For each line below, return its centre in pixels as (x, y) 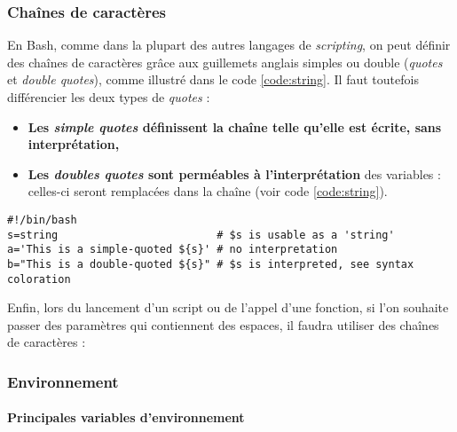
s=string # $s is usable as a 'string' (201, 235)
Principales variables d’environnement (126, 417)
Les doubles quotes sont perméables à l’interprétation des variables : (234, 173)
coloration (39, 279)
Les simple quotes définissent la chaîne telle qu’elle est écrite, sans (235, 126)
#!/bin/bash (42, 220)
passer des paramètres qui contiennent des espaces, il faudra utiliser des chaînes (223, 324)
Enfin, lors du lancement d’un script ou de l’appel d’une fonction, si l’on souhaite (228, 307)
